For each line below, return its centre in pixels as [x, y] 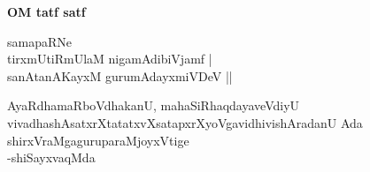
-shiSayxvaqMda [51, 157]
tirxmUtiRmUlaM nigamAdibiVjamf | [110, 59]
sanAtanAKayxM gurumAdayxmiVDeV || [120, 75]
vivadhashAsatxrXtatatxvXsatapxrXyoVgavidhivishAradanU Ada [185, 122]
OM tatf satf [46, 11]
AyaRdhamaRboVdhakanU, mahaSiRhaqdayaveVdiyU [154, 105]
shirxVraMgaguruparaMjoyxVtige [98, 140]
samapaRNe [39, 41]
